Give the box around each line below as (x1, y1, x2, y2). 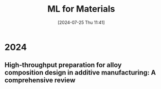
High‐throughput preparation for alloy (4, 61, 122, 69)
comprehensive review (4, 76, 76, 85)
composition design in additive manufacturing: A (4, 69, 156, 77)
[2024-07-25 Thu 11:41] (57, 19, 105, 25)
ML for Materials (47, 3, 115, 15)
